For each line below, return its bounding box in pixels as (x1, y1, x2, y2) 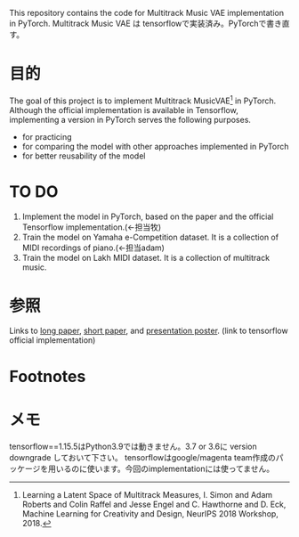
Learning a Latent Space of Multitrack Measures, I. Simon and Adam (21, 489, 273, 500)
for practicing (21, 131, 73, 142)
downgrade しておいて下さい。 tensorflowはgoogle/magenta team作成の (9, 452, 276, 462)
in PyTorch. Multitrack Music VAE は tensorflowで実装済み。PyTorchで (9, 18, 267, 28)
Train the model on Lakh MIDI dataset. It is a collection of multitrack (21, 252, 270, 263)
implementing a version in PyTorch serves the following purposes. (9, 114, 252, 125)
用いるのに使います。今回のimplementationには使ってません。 (47, 463, 275, 474)
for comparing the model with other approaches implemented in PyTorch (21, 141, 289, 151)
